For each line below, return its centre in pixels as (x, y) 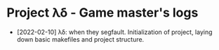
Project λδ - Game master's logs (102, 13)
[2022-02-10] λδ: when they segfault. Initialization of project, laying (114, 32)
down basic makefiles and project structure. (80, 39)
